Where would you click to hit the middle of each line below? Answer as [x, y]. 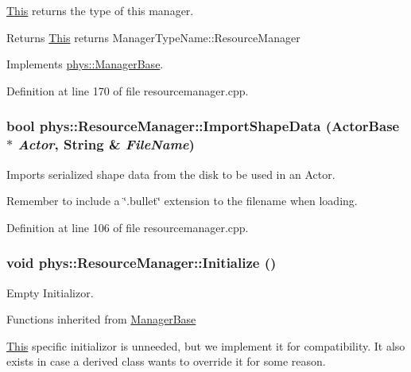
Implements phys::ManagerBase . [85, 64]
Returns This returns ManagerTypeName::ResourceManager [153, 37]
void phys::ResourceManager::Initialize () [142, 263]
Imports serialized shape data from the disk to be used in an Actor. [171, 174]
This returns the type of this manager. [100, 10]
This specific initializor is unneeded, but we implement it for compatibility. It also [206, 345]
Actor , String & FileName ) [106, 144]
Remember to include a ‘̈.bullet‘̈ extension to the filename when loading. [182, 201]
